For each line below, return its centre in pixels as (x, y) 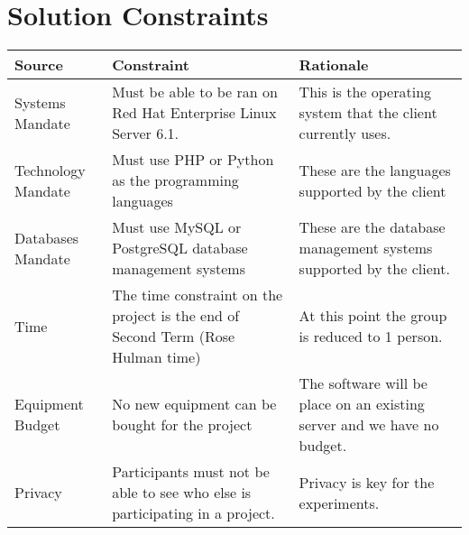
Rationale (334, 65)
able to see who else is (182, 493)
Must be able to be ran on (195, 92)
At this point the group (373, 316)
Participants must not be (191, 472)
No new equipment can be (194, 404)
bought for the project (182, 425)
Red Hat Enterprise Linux (194, 113)
